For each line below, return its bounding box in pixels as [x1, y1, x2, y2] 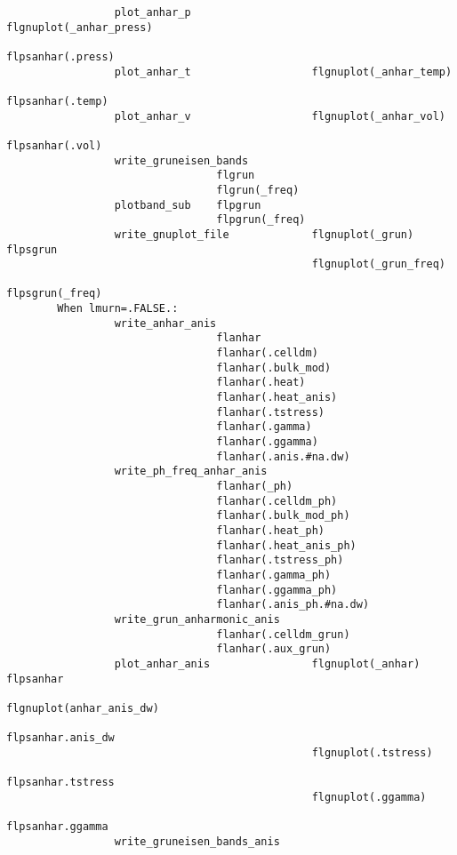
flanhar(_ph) [216, 480, 293, 492]
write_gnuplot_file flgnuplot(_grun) [114, 228, 414, 241]
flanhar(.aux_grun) [216, 643, 332, 656]
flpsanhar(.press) [6, 50, 115, 63]
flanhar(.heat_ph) [216, 523, 325, 537]
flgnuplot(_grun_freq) [311, 258, 445, 271]
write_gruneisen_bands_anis [114, 835, 280, 848]
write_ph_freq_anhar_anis [114, 465, 268, 478]
